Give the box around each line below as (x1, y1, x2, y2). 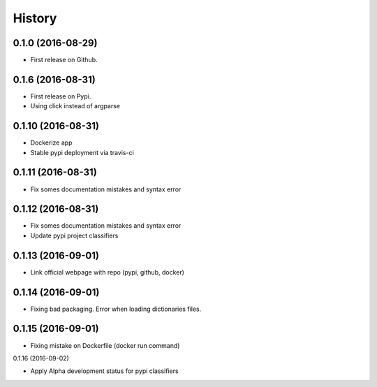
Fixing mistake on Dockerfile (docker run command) (30, 341, 180, 349)
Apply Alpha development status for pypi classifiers (30, 367, 179, 375)
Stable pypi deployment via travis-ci (30, 148, 134, 156)
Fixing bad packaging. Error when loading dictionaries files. (30, 305, 202, 313)
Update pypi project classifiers (30, 231, 119, 240)
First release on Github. (30, 56, 98, 64)
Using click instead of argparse (30, 102, 120, 110)
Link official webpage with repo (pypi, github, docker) (30, 268, 185, 276)
